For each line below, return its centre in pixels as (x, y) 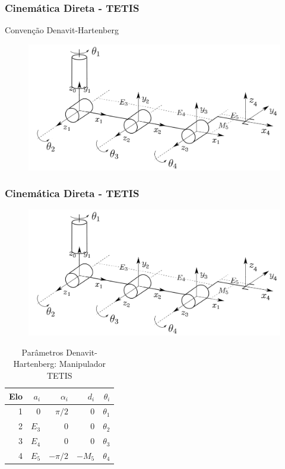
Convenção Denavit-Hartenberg (62, 30)
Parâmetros (42, 352)
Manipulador (83, 364)
